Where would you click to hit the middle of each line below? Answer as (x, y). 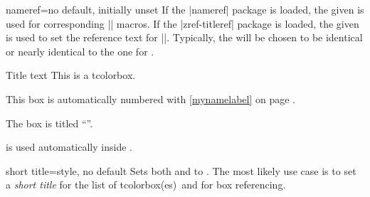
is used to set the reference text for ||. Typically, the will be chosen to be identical (184, 37)
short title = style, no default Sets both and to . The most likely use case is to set (181, 170)
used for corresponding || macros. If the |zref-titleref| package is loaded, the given (183, 23)
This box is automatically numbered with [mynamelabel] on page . (151, 98)
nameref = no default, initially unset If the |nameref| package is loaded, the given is (185, 9)
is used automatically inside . (69, 147)
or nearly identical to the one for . (80, 51)
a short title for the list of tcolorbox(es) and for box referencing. (146, 185)
